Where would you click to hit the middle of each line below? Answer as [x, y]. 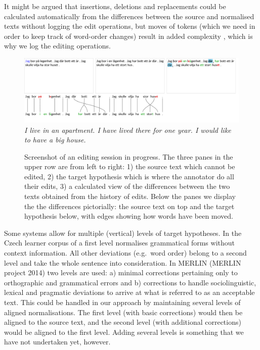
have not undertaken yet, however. [57, 342]
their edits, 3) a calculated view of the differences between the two [127, 186]
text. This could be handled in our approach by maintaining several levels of [122, 302]
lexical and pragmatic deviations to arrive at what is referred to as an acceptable [129, 292]
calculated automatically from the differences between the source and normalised [129, 16]
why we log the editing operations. [57, 46]
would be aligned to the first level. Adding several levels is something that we [124, 332]
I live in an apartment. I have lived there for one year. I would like [128, 130]
